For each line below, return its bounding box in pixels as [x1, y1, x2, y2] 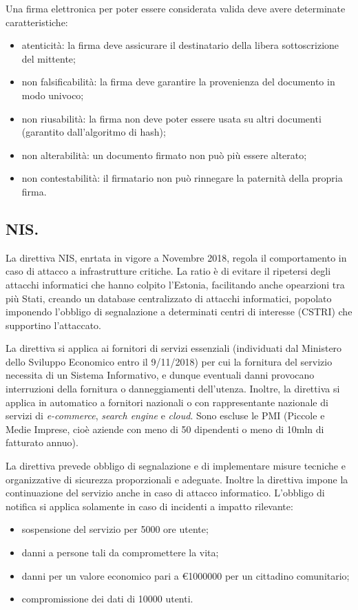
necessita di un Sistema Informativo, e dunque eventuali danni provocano [6, 368, 315, 382]
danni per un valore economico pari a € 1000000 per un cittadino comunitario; [21, 568, 350, 582]
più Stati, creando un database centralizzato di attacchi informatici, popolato [6, 291, 332, 305]
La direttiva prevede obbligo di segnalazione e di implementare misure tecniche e [6, 459, 346, 473]
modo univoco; [21, 87, 84, 102]
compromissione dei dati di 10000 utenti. [21, 591, 193, 606]
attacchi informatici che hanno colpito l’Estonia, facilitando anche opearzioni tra [6, 277, 345, 291]
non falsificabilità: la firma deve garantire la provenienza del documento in [21, 74, 335, 89]
